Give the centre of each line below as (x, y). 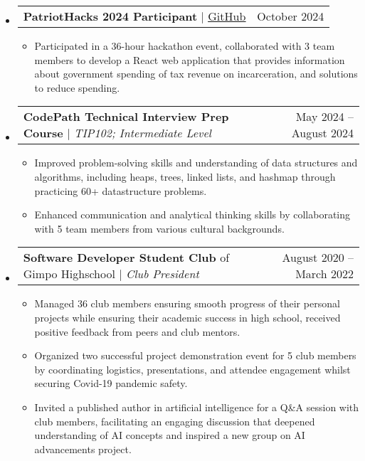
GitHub (227, 16)
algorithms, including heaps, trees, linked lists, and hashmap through (185, 176)
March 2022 (324, 274)
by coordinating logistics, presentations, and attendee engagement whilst (192, 369)
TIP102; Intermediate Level (142, 133)
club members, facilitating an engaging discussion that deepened (175, 421)
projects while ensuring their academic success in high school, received (187, 317)
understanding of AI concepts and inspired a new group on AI (170, 435)
